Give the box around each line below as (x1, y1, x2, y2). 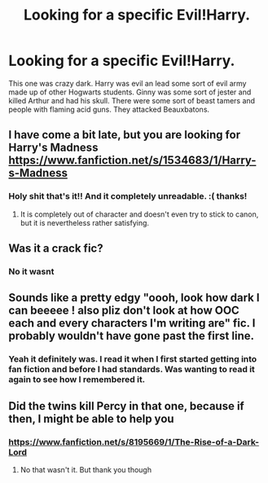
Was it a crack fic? (8, 242, 103, 256)
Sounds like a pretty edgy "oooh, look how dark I (8, 291, 260, 305)
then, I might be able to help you (8, 411, 174, 425)
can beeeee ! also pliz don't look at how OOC (8, 304, 240, 318)
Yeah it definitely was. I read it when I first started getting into (8, 353, 257, 365)
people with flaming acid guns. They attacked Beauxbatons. (8, 104, 210, 114)
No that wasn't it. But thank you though (20, 464, 152, 474)
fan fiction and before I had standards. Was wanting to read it (8, 364, 255, 375)
